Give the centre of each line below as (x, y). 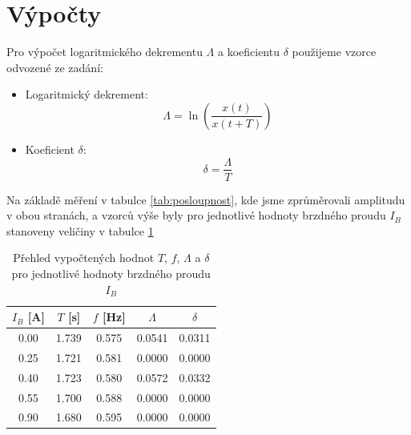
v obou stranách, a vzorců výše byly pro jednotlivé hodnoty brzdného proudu (196, 215)
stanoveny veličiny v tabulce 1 (80, 230)
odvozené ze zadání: (55, 67)
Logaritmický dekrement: (87, 94)
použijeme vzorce (334, 52)
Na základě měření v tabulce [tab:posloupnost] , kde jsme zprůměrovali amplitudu (206, 199)
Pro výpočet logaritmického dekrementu (105, 52)
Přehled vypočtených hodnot (84, 258)
